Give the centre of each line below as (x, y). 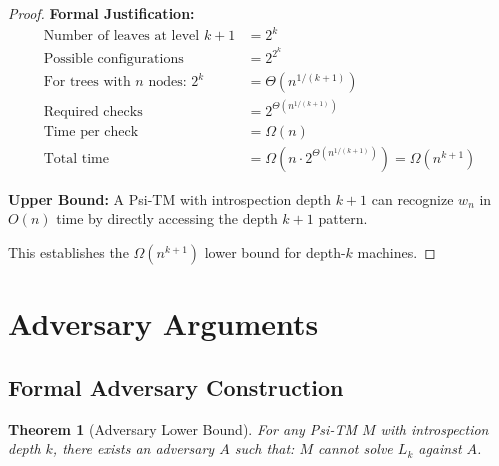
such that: (264, 448)
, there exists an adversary (133, 448)
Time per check (91, 131)
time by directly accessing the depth (167, 218)
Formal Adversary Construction (176, 386)
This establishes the (68, 252)
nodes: (167, 82)
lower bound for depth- (275, 252)
